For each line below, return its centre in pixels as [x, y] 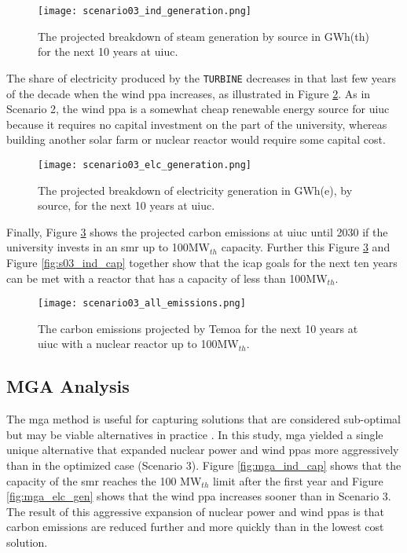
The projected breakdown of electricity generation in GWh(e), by [195, 190]
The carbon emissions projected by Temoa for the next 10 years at [198, 328]
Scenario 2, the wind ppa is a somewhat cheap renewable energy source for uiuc [198, 109]
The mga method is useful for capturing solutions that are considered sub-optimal [203, 419]
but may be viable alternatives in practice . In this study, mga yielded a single [195, 434]
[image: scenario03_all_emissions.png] [142, 304]
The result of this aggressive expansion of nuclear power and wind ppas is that [195, 511]
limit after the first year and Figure [298, 480]
